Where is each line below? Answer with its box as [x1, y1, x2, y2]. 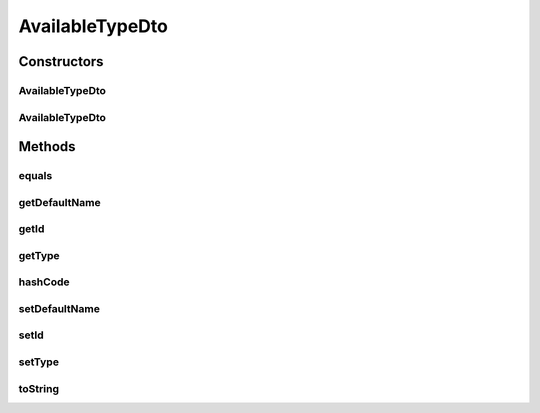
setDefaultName [18, 301, 100, 315]
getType [18, 248, 60, 262]
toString [18, 381, 60, 395]
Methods [18, 138, 76, 155]
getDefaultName [18, 195, 101, 209]
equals [18, 169, 53, 183]
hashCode [18, 275, 70, 289]
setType [18, 355, 60, 369]
